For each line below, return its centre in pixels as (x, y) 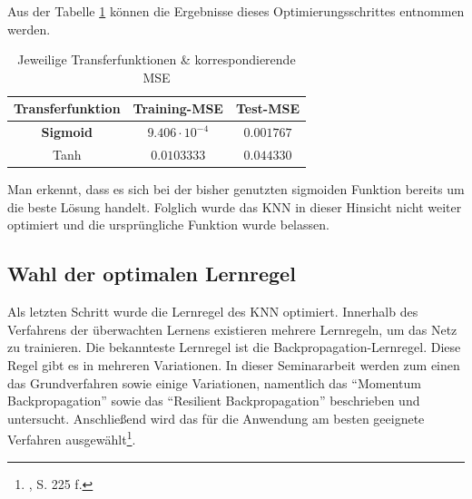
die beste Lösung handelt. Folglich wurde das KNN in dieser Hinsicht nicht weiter (235, 206)
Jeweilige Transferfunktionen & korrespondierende (157, 59)
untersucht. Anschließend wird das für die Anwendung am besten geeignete (216, 418)
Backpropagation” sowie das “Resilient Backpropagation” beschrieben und (214, 401)
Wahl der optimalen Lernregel (152, 274)
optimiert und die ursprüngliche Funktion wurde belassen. (168, 225)
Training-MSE (178, 108)
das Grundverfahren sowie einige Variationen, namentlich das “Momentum (214, 382)
